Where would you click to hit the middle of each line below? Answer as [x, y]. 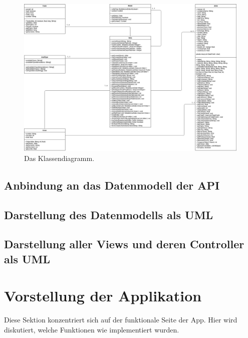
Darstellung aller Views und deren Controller [124, 244]
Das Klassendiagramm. [59, 158]
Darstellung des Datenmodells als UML [109, 214]
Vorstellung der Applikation [103, 296]
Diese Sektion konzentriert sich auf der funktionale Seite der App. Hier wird [121, 320]
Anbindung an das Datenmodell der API [112, 185]
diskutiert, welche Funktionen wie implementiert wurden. [92, 329]
